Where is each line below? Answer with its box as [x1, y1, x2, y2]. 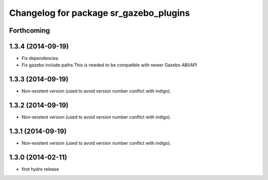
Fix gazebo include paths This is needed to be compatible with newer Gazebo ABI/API [21, 62, 198, 68]
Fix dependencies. [21, 55, 60, 61]
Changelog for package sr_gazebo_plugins [9, 7, 190, 18]
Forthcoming [9, 26, 50, 35]
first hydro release [21, 166, 59, 172]
